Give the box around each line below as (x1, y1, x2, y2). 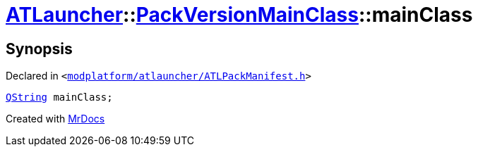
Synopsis (6, 39, 73, 58)
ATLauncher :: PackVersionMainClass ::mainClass (6, 3, 473, 27)
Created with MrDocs (6, 113, 105, 125)
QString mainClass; (6, 91, 113, 103)
